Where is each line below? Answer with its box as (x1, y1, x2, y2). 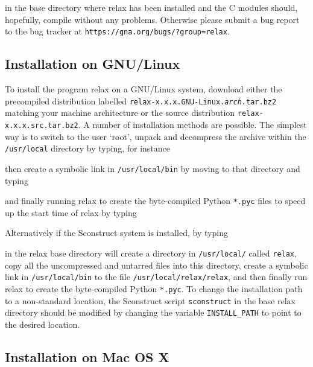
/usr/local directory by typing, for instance (5, 142, 171, 155)
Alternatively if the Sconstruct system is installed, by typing (5, 226, 228, 239)
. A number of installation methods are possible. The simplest (78, 118, 307, 130)
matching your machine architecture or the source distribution (5, 106, 235, 119)
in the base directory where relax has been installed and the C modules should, (5, 1, 298, 13)
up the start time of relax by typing (5, 206, 137, 219)
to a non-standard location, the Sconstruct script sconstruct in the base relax (5, 294, 296, 307)
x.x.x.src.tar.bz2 (5, 121, 78, 130)
